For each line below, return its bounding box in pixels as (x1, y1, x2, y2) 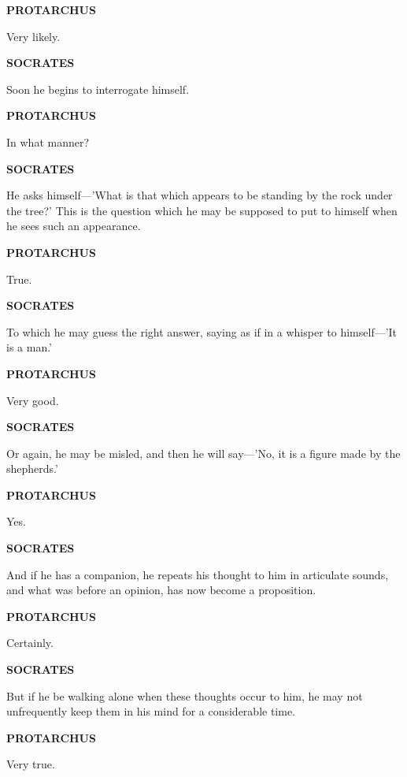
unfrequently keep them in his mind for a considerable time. (6, 703, 296, 719)
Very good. (6, 392, 59, 408)
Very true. (6, 756, 55, 772)
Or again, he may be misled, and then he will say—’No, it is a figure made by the (6, 444, 401, 461)
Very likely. (6, 28, 61, 44)
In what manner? (6, 133, 90, 150)
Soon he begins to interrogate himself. (6, 80, 190, 97)
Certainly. (6, 634, 54, 651)
